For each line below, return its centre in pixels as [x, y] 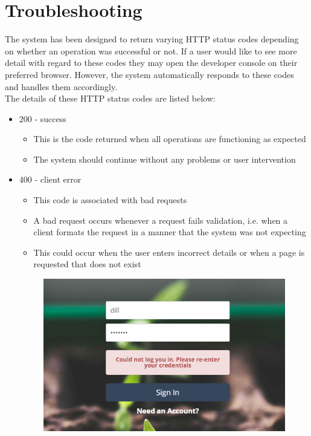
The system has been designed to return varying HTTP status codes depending [152, 39]
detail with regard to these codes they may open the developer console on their [151, 63]
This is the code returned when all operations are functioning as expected [170, 139]
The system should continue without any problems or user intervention [165, 159]
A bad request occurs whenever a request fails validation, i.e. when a [161, 220]
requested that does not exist [87, 264]
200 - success [43, 118]
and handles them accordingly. [61, 86]
